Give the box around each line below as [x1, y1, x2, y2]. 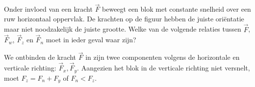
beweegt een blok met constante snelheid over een [102, 4, 251, 14]
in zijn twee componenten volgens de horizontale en [85, 52, 240, 62]
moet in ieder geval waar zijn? [46, 35, 136, 45]
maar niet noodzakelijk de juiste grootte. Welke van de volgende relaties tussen [4, 24, 241, 34]
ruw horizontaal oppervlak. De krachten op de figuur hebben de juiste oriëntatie [4, 13, 244, 23]
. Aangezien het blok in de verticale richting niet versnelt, [77, 63, 250, 73]
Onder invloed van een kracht [4, 4, 93, 14]
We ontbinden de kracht [4, 52, 76, 62]
